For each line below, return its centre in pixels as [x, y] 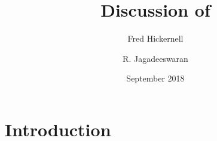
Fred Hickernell [155, 38]
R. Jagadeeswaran [155, 58]
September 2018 [155, 78]
